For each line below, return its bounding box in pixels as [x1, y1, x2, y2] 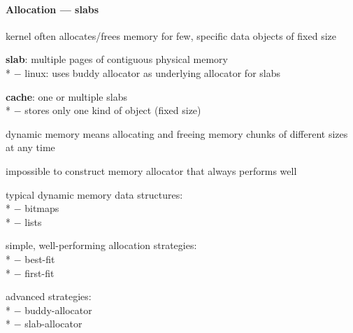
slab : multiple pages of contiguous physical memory [6, 52, 228, 66]
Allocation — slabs [6, 1, 99, 16]
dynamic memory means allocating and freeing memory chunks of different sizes [6, 126, 348, 141]
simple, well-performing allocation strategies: [6, 238, 197, 253]
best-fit [24, 251, 55, 266]
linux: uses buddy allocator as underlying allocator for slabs [24, 65, 281, 80]
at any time [6, 140, 55, 155]
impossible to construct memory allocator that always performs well [6, 163, 297, 178]
